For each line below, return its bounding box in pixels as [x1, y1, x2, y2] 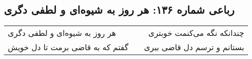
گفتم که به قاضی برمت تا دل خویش [8, 41, 128, 53]
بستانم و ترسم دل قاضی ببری [144, 41, 244, 53]
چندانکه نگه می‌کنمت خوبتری [148, 27, 244, 39]
